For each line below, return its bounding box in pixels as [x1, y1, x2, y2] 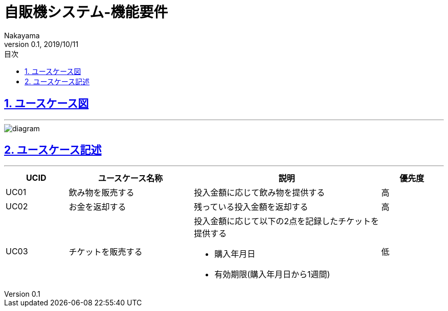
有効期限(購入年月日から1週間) [214, 269, 330, 280]
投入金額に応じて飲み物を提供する [194, 187, 325, 198]
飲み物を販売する [69, 187, 135, 198]
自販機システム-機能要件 [4, 4, 168, 21]
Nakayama [4, 31, 40, 40]
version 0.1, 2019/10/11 [4, 39, 79, 49]
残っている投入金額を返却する [194, 202, 308, 212]
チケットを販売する [69, 247, 143, 257]
